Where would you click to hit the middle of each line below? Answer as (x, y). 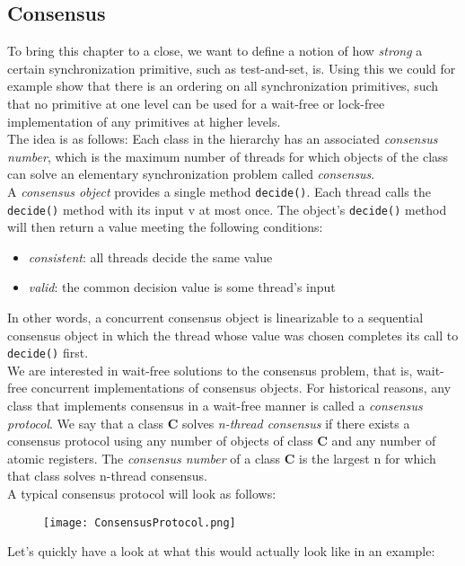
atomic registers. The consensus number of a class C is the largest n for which (222, 458)
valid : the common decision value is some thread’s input (182, 287)
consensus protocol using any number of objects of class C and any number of (222, 441)
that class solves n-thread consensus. (107, 476)
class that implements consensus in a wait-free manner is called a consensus (215, 406)
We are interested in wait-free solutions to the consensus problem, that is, (210, 370)
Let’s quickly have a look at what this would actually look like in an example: (221, 551)
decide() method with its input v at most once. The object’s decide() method (227, 209)
